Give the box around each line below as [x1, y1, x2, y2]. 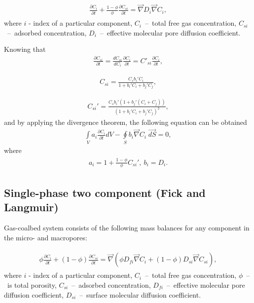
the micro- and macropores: [4, 232, 87, 242]
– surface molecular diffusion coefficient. [79, 289, 201, 300]
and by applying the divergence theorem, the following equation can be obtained [4, 116, 247, 127]
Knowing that [4, 44, 46, 54]
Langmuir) [4, 199, 59, 215]
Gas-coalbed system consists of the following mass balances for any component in [4, 223, 250, 233]
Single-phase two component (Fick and [4, 185, 206, 200]
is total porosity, [7, 279, 57, 290]
